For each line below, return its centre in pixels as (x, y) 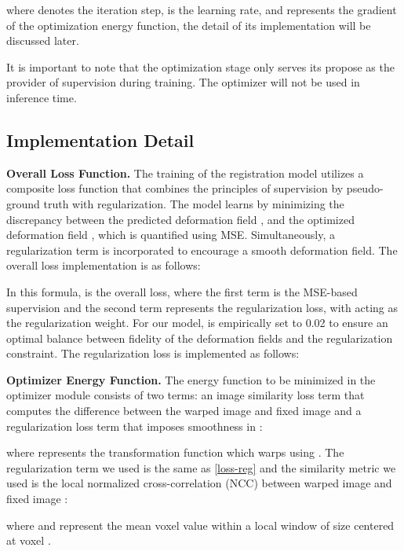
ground (23, 203)
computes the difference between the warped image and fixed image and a (184, 411)
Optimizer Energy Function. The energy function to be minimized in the (191, 379)
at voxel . (29, 540)
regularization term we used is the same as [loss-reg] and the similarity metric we (201, 467)
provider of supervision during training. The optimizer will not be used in (183, 82)
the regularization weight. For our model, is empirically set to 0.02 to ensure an (197, 323)
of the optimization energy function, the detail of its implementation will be (189, 25)
